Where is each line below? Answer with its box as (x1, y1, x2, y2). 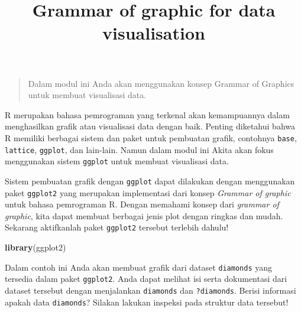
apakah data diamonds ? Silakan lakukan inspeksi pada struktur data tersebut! (5, 295, 289, 308)
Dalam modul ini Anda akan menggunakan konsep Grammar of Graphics (28, 77, 294, 89)
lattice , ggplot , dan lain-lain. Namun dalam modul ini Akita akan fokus (5, 143, 274, 155)
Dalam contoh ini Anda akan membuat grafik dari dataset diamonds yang (5, 261, 272, 273)
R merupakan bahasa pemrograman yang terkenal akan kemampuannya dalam (5, 108, 290, 121)
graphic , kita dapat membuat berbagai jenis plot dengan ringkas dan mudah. (5, 209, 283, 222)
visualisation (102, 21, 205, 45)
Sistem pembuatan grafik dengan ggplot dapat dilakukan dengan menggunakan (5, 174, 295, 187)
